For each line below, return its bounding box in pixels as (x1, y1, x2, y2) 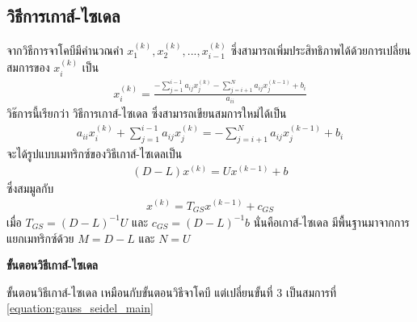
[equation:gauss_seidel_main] (6, 299, 154, 316)
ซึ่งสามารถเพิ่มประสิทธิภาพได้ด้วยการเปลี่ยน (230, 42, 411, 59)
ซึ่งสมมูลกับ (6, 179, 54, 196)
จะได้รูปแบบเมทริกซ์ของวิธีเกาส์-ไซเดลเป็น (6, 145, 183, 162)
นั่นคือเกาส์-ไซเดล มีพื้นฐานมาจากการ (253, 213, 410, 230)
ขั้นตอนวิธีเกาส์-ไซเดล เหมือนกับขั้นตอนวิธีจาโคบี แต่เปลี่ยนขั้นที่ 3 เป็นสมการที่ (6, 283, 337, 300)
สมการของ (6, 59, 50, 76)
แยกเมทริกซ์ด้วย (6, 229, 74, 246)
